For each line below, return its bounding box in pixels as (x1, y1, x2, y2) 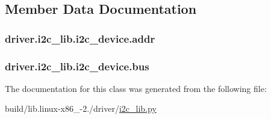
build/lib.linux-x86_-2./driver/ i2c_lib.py (5, 102, 157, 115)
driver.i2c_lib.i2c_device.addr (5, 31, 155, 46)
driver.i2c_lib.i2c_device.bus (5, 58, 149, 73)
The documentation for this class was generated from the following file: (5, 82, 267, 94)
